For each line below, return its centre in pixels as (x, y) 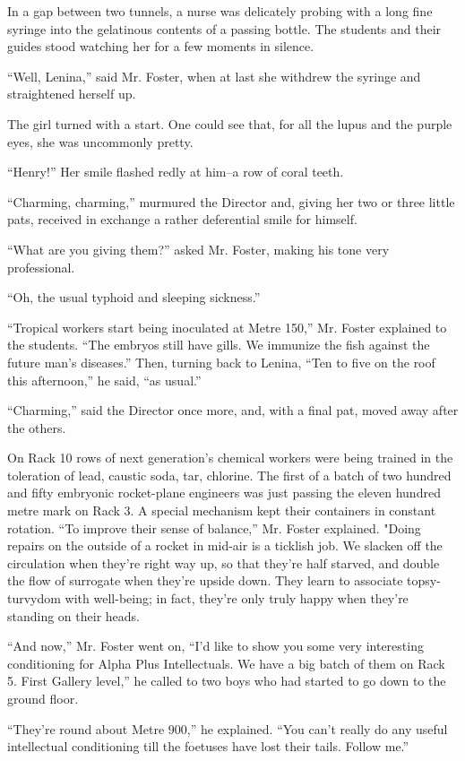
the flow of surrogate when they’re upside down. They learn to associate (205, 580)
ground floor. (43, 698)
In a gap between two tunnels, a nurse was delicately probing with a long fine (220, 11)
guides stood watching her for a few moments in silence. (161, 46)
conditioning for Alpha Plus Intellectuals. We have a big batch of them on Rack (226, 663)
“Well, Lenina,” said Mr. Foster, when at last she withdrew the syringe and (214, 76)
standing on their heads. (73, 615)
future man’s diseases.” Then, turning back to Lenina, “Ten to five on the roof (221, 362)
